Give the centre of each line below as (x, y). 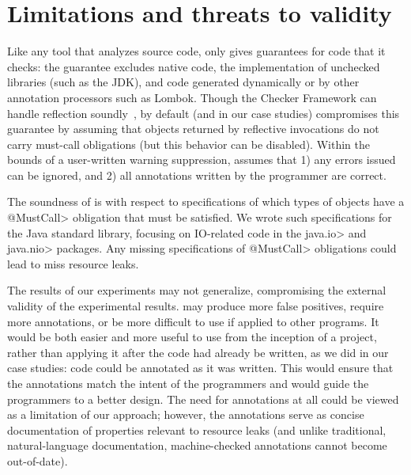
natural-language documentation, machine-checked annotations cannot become (197, 445)
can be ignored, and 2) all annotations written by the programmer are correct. (197, 175)
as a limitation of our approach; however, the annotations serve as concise (186, 414)
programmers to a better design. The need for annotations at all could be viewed (203, 399)
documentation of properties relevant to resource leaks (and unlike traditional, (197, 429)
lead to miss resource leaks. (73, 263)
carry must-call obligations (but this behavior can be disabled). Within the (189, 144)
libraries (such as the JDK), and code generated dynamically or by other (183, 82)
